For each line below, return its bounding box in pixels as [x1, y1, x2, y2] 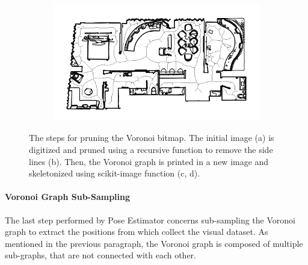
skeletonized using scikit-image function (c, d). [29, 167, 200, 179]
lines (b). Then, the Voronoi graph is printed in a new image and [29, 155, 269, 167]
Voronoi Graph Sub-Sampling [5, 190, 131, 203]
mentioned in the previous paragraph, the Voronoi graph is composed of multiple [5, 237, 303, 249]
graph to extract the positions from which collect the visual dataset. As [5, 225, 268, 238]
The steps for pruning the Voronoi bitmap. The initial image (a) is [29, 131, 274, 144]
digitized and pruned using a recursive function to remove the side [29, 143, 273, 156]
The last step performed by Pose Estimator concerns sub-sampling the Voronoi [5, 213, 295, 226]
